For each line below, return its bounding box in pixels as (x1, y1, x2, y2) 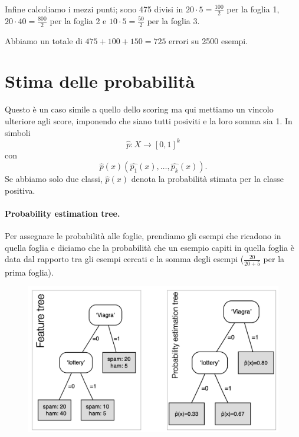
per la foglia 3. (147, 14, 200, 27)
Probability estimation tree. (5, 207, 120, 220)
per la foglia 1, (226, 3, 280, 15)
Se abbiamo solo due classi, (5, 173, 103, 185)
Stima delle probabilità (5, 69, 195, 93)
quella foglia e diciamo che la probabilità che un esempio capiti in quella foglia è (5, 241, 294, 253)
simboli (5, 126, 31, 138)
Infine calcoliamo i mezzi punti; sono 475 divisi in (5, 3, 183, 15)
